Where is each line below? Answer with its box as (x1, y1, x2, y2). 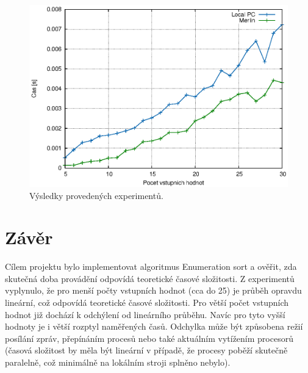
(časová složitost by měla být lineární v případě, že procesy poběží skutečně (5, 344, 288, 357)
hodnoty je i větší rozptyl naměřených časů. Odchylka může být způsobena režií (5, 320, 303, 333)
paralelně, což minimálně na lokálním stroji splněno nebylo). (5, 355, 231, 368)
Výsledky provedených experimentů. (29, 189, 163, 201)
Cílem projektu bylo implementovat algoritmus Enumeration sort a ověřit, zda (5, 260, 297, 273)
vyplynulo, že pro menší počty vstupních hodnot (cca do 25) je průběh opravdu (5, 284, 302, 297)
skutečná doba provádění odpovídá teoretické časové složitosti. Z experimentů (5, 272, 295, 284)
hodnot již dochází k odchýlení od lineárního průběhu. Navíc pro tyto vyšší (5, 308, 285, 320)
